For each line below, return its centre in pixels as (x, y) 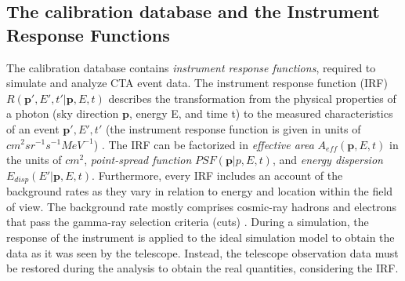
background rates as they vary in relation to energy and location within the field (200, 191)
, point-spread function (138, 160)
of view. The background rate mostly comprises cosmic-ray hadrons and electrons (202, 206)
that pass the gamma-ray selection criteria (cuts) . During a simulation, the (188, 222)
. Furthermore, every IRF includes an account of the (217, 175)
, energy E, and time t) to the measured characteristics (261, 113)
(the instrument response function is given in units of (233, 128)
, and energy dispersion (327, 160)
